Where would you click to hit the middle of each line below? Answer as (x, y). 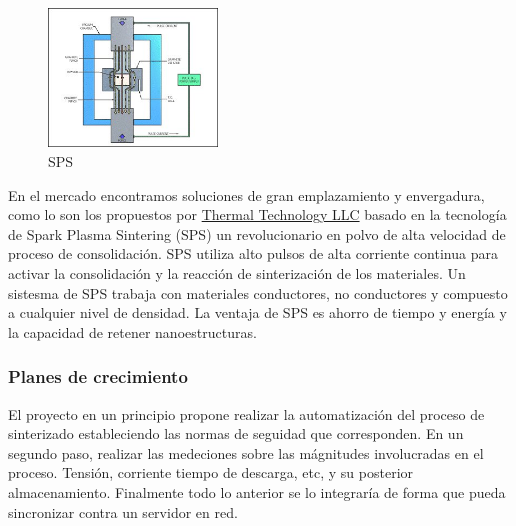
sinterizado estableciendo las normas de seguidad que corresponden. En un (236, 433)
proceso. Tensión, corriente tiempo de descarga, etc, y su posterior (211, 472)
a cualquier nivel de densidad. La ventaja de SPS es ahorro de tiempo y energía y (257, 312)
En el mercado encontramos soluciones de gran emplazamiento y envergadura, (246, 194)
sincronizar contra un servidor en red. (123, 511)
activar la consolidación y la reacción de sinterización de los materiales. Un (237, 273)
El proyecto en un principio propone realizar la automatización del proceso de (246, 413)
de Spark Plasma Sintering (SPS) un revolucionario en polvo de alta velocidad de (257, 233)
